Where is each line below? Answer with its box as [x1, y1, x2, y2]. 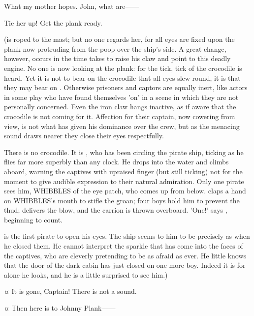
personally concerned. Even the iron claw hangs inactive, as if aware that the [4, 101, 236, 112]
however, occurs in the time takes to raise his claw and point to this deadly [4, 53, 231, 63]
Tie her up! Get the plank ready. [4, 17, 102, 28]
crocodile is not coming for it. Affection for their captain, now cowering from [4, 111, 235, 121]
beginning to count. [4, 214, 63, 224]
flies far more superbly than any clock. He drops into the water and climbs [4, 157, 229, 167]
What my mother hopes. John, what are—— [4, 1, 139, 11]
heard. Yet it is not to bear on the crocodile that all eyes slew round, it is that [4, 72, 241, 83]
